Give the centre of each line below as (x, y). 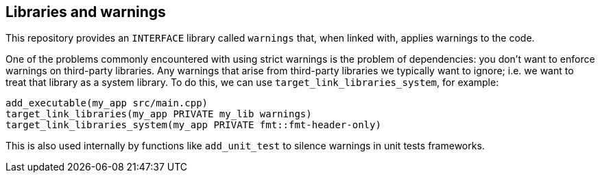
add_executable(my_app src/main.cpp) (107, 103)
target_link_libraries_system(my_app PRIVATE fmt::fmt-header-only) (193, 125)
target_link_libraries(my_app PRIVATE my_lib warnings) (159, 114)
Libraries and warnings (86, 12)
